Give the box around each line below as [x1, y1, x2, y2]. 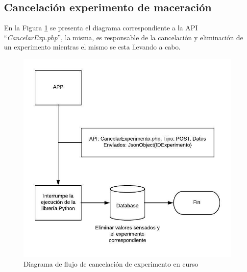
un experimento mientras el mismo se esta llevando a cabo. [4, 42, 181, 52]
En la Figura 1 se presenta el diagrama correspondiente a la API [4, 23, 198, 33]
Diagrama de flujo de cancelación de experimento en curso [24, 258, 198, 269]
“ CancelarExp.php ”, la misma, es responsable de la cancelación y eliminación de [4, 32, 244, 42]
